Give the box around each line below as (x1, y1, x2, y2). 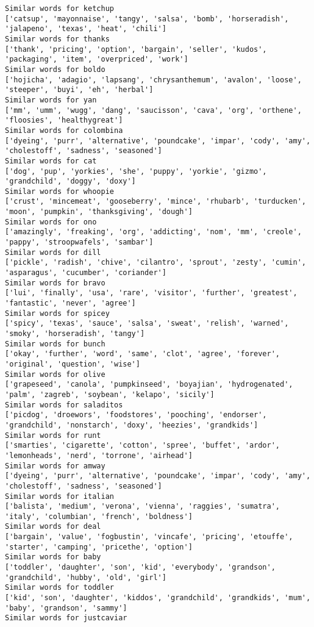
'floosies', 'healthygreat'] (5, 116, 123, 125)
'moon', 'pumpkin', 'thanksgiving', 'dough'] (5, 207, 193, 217)
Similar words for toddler (5, 583, 114, 592)
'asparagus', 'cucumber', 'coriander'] (5, 268, 166, 278)
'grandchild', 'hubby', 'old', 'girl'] (5, 573, 166, 582)
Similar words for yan (5, 95, 97, 104)
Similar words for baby (5, 553, 101, 562)
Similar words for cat (5, 156, 97, 165)
